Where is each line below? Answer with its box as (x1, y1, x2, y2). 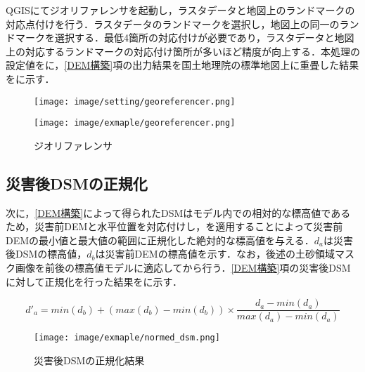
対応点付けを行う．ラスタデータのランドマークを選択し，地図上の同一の (6, 16, 340, 31)
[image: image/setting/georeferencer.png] (34, 96, 236, 107)
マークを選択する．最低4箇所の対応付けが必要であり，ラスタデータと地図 (15, 30, 354, 45)
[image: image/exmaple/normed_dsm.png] (34, 333, 220, 343)
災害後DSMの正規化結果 (34, 352, 145, 367)
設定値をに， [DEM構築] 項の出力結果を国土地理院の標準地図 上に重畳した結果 (6, 58, 359, 72)
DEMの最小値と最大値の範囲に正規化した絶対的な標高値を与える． (6, 232, 314, 247)
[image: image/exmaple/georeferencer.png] (34, 118, 236, 128)
